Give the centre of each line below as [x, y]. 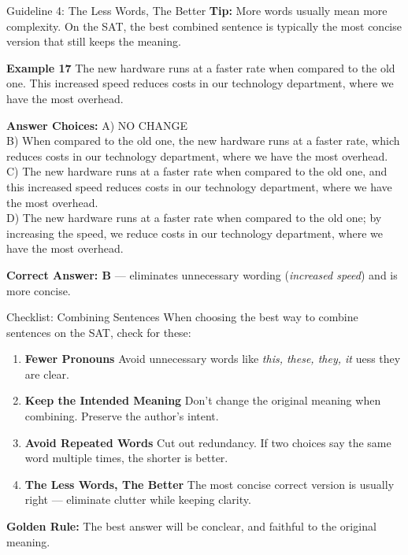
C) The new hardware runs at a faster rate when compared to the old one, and [197, 171]
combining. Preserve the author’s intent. [122, 416]
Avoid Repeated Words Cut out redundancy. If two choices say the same [208, 442]
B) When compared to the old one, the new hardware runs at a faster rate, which [203, 141]
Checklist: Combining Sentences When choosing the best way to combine [182, 317]
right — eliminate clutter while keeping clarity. [138, 499]
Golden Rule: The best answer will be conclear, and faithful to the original [191, 526]
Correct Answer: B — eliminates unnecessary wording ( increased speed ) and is [202, 274]
